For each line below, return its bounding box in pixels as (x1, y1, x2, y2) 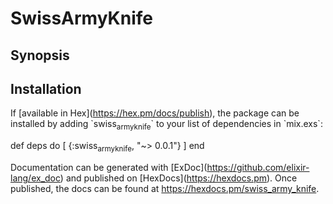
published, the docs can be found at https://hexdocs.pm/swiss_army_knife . (10, 182, 320, 194)
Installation (10, 80, 82, 97)
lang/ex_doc (10, 172, 61, 184)
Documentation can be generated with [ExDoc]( (10, 161, 208, 173)
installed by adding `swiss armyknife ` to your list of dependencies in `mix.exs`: (10, 118, 323, 132)
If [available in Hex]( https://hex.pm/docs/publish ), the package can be (10, 107, 300, 119)
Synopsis (10, 47, 70, 64)
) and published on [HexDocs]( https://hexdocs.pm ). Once (59, 172, 298, 184)
